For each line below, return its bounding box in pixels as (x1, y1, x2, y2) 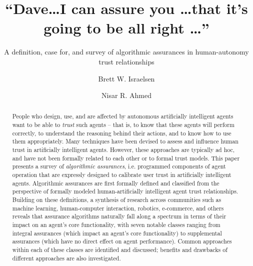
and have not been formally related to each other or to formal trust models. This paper (12, 153, 240, 162)
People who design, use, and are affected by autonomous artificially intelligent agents (12, 112, 233, 120)
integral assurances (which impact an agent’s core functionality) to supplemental (12, 228, 222, 237)
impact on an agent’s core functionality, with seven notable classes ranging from (12, 220, 220, 229)
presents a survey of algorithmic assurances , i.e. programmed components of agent (12, 162, 226, 170)
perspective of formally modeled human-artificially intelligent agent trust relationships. (12, 187, 238, 195)
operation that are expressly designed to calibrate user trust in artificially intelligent (12, 170, 231, 179)
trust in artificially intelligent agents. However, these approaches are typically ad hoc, (12, 145, 235, 154)
